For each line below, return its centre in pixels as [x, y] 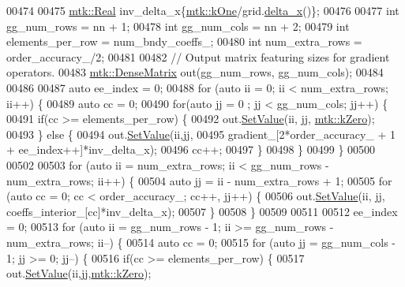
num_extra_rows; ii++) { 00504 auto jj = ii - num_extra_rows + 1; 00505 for [199, 180]
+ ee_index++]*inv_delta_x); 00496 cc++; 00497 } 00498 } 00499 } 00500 [191, 149]
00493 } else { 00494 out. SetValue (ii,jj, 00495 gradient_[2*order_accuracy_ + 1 [201, 134]
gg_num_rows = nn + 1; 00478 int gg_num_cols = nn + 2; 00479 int [178, 26]
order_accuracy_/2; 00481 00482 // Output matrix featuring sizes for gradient [198, 56]
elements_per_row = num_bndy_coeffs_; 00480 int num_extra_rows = [184, 41]
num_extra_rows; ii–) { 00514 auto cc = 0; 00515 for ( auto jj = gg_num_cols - [201, 242]
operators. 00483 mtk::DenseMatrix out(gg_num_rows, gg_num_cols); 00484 [195, 72]
